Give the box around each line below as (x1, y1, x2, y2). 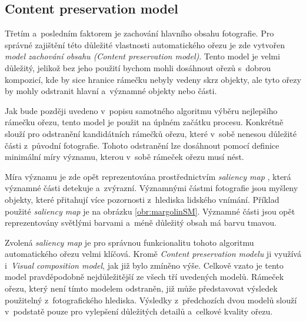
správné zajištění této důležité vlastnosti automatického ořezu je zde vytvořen (5, 38, 285, 51)
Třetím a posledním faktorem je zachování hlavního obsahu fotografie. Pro (5, 27, 274, 39)
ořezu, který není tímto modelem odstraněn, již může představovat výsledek (5, 282, 278, 295)
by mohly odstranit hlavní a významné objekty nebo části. (5, 85, 217, 97)
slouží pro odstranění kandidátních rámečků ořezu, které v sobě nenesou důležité (5, 127, 297, 139)
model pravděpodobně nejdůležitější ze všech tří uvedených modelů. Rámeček (5, 270, 284, 283)
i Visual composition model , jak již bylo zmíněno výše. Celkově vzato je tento (5, 259, 284, 271)
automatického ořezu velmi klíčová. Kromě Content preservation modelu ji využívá (5, 248, 301, 260)
